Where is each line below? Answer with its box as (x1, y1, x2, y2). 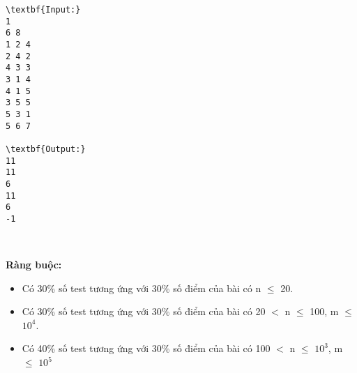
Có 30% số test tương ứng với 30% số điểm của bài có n (22, 280, 261, 295)
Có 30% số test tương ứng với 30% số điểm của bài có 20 (22, 304, 266, 319)
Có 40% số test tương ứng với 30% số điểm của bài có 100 (22, 341, 271, 356)
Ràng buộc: (6, 257, 62, 272)
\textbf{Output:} (6, 144, 86, 154)
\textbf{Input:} (6, 5, 81, 15)
